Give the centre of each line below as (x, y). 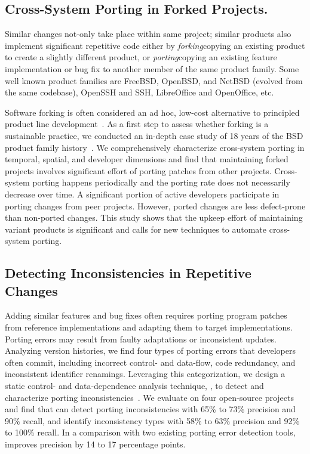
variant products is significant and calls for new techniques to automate (136, 229)
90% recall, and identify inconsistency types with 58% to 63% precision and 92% (152, 420)
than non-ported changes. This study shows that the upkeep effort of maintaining (154, 217)
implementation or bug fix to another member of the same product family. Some (152, 68)
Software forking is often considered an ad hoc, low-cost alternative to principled (152, 112)
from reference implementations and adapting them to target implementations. (149, 327)
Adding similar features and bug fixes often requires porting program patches (146, 315)
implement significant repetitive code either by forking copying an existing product (155, 45)
